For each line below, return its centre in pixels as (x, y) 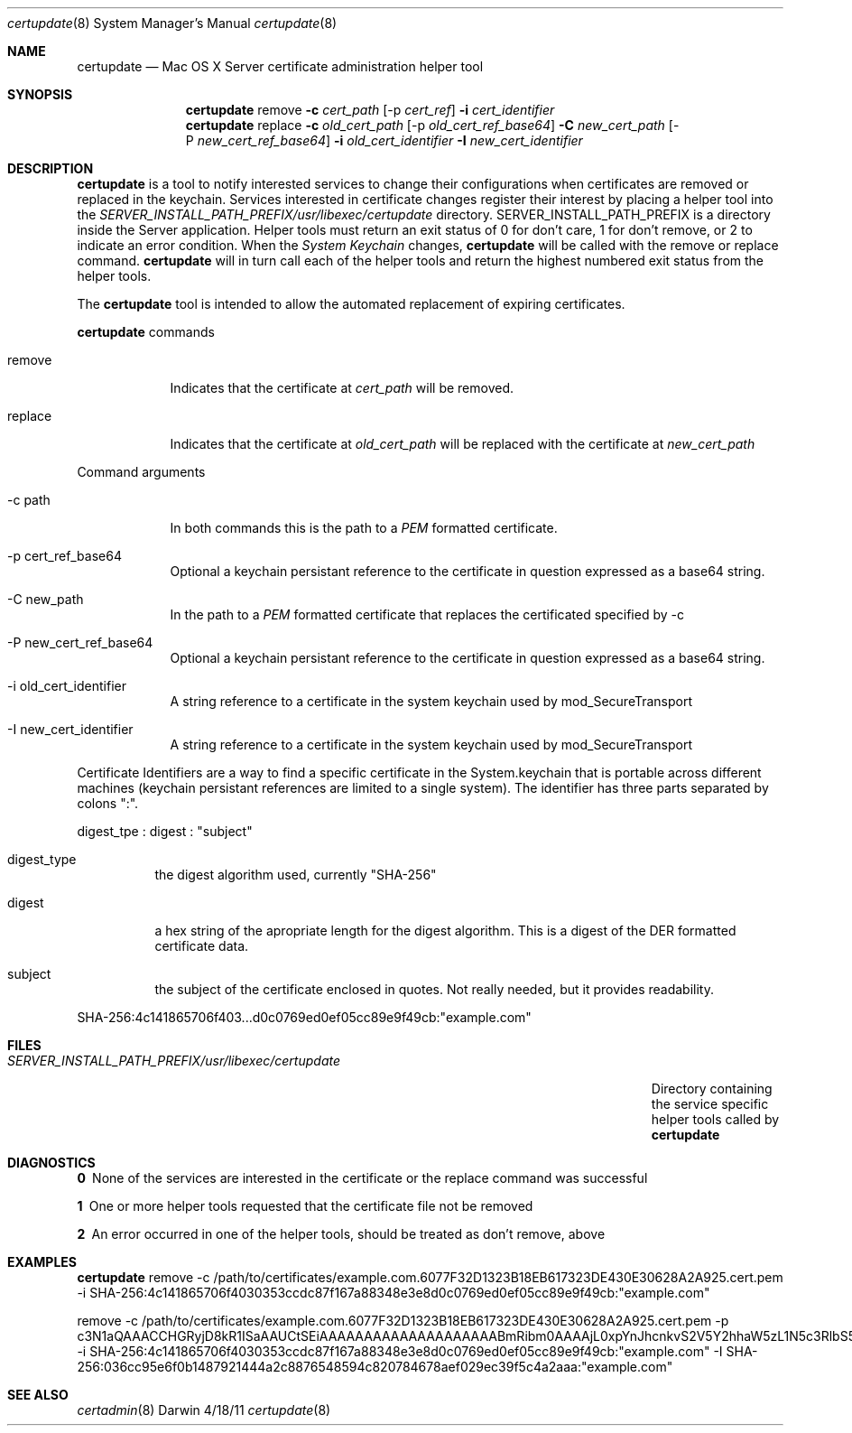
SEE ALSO (38, 1395)
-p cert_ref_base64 (65, 556)
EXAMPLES (42, 1262)
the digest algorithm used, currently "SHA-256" (296, 875)
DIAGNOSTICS (51, 1163)
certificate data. (202, 946)
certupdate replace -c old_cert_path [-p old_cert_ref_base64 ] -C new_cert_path (425, 125)
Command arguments (141, 472)
